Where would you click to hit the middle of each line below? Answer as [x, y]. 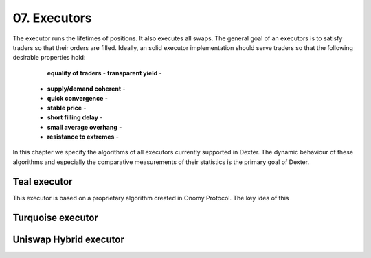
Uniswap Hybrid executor [69, 239]
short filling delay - [75, 117]
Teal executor [43, 181]
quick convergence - [78, 98]
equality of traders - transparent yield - [104, 73]
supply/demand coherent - [86, 89]
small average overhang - [85, 127]
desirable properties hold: [49, 58]
